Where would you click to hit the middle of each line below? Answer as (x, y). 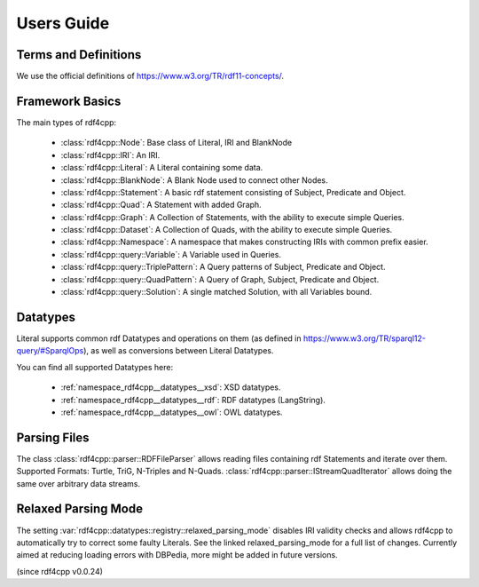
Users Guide (63, 23)
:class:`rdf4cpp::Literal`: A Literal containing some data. (162, 168)
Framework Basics (69, 101)
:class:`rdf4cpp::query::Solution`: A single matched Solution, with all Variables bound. (216, 292)
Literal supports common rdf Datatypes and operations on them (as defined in (159, 338)
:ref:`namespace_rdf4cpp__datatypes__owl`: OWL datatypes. (172, 412)
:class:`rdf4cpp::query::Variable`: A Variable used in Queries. (171, 254)
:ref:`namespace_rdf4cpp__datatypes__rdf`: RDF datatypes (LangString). (193, 400)
